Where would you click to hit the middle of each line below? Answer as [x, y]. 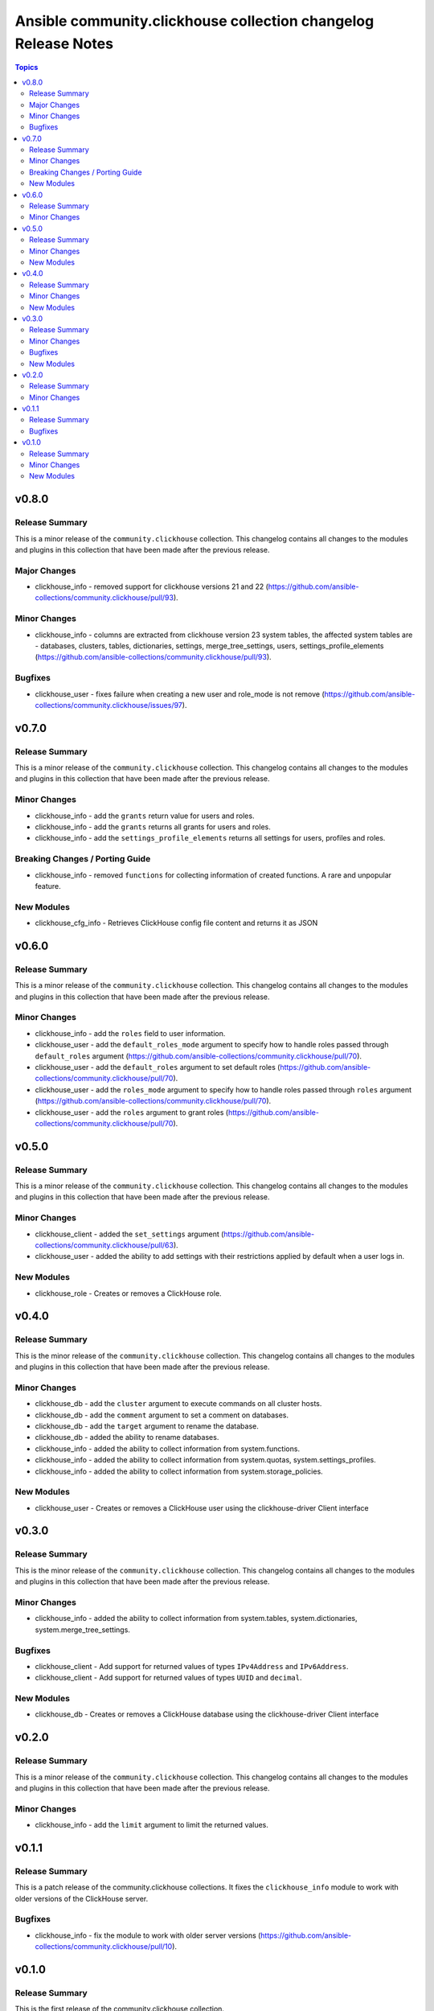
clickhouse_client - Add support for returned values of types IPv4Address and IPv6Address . [192, 1666]
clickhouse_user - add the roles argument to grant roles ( [132, 1112]
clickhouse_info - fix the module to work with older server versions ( [148, 1935]
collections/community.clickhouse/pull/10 [104, 1947]
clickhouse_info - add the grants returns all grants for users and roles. [153, 827]
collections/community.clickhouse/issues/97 [108, 705]
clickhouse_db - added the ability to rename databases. [127, 1437]
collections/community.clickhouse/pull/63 [104, 1245]
